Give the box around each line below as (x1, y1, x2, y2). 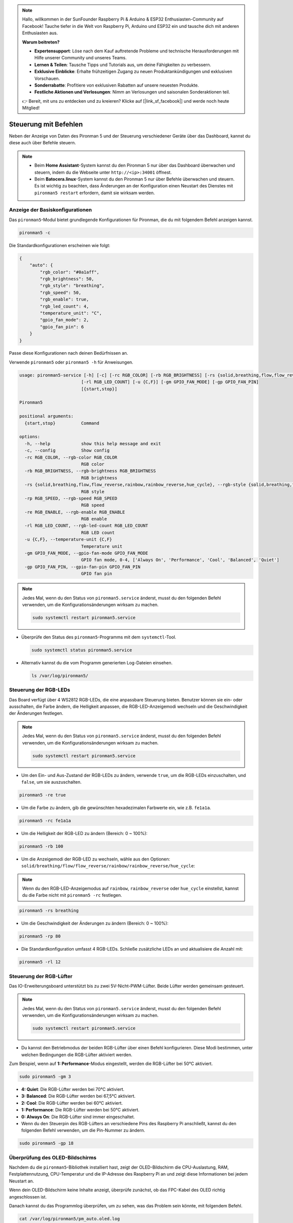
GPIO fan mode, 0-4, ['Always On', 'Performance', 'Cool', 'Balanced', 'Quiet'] (81, 557, 279, 563)
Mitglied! (22, 105, 40, 111)
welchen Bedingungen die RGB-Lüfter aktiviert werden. (21, 1052, 133, 1058)
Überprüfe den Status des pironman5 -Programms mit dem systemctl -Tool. (21, 634, 177, 640)
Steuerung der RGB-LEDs (9, 686, 70, 693)
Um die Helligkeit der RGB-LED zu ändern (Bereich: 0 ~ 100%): (21, 830, 147, 836)
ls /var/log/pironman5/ (31, 673, 89, 679)
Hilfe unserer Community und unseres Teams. (34, 55, 127, 61)
